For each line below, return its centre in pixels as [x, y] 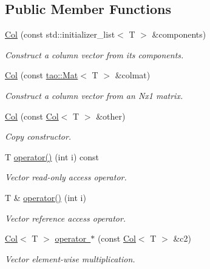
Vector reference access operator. [66, 218]
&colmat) [133, 75]
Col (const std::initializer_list [60, 34]
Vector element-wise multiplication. [70, 258]
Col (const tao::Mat [42, 75]
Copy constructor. [38, 136]
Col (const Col [32, 116]
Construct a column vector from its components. [94, 54]
